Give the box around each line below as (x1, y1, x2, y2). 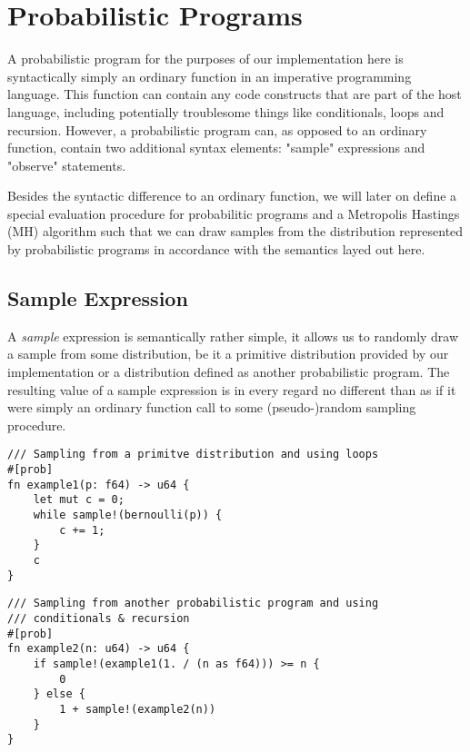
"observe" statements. (7, 155, 126, 174)
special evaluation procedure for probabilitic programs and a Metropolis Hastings (7, 203, 460, 223)
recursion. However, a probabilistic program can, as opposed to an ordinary (7, 120, 427, 139)
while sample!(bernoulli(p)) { (33, 509, 223, 522)
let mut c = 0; (33, 493, 125, 507)
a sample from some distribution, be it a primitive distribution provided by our (7, 344, 449, 363)
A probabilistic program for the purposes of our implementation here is (7, 49, 404, 68)
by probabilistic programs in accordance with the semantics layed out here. (7, 240, 425, 259)
